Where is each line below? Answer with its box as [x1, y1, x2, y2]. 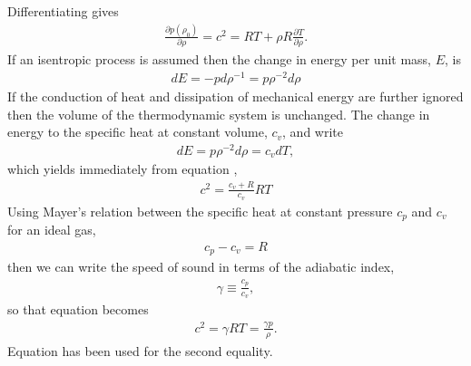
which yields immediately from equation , [7, 159, 238, 178]
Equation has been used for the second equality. [7, 341, 273, 360]
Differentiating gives [7, 2, 119, 20]
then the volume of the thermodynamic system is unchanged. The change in [7, 104, 430, 123]
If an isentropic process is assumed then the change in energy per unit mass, [7, 50, 432, 69]
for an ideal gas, [7, 220, 96, 239]
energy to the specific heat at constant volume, [7, 122, 268, 141]
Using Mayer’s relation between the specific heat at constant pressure [7, 201, 393, 220]
